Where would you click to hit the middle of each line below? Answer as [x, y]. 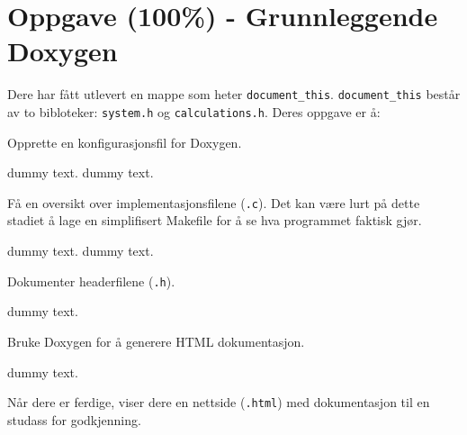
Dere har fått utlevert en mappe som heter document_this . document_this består [234, 94]
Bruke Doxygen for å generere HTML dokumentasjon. [156, 341]
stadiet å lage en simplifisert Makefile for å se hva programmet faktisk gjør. [215, 220]
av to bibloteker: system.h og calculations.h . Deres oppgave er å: [194, 111]
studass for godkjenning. [74, 419]
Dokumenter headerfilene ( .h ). [91, 281]
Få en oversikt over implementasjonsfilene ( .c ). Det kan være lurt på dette [214, 202]
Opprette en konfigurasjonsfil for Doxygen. [125, 142]
